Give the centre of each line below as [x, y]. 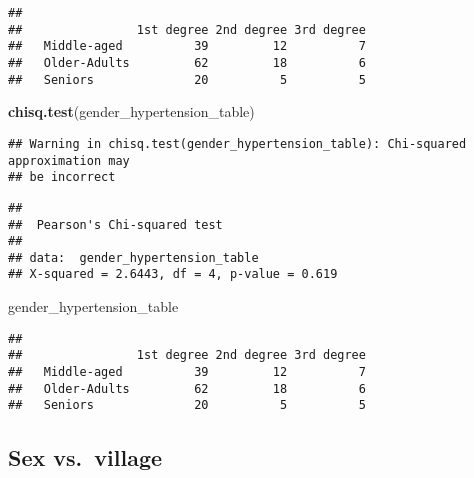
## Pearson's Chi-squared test [115, 224]
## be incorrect [62, 177]
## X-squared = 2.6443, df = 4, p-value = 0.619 [173, 274]
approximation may [69, 160]
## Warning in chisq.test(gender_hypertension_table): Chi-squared [237, 143]
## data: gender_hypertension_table [133, 257]
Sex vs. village [85, 457]
